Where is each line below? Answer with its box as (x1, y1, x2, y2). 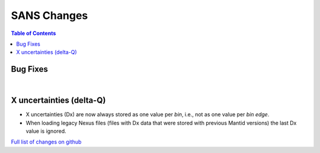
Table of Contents (11, 30, 56, 37)
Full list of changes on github (11, 138, 82, 145)
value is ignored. (25, 128, 66, 135)
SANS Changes (11, 9, 88, 22)
